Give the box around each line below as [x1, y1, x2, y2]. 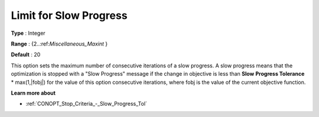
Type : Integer [11, 30, 45, 37]
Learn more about [11, 89, 56, 96]
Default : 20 [11, 51, 41, 58]
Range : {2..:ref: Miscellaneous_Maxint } [11, 40, 108, 47]
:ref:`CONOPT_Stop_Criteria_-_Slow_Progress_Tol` [25, 100, 148, 108]
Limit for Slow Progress [11, 9, 128, 22]
